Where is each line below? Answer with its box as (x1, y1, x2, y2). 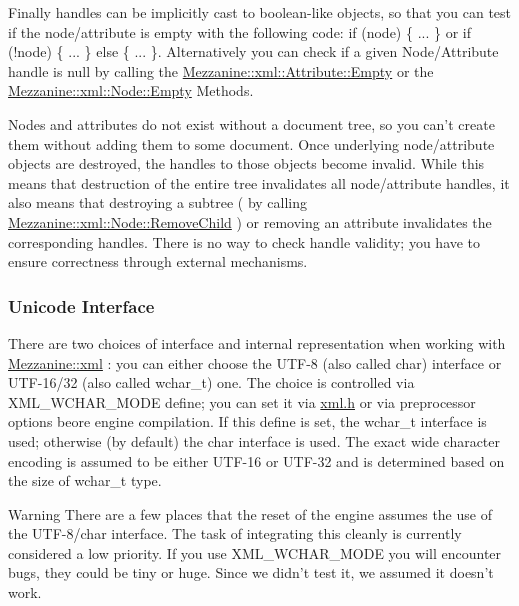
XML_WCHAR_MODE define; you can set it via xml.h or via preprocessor (8, 391, 476, 412)
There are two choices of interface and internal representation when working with (8, 332, 506, 353)
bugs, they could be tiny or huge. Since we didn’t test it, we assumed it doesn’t (8, 562, 494, 583)
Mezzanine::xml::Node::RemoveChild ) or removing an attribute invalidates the (8, 211, 492, 232)
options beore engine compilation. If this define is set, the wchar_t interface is (8, 411, 487, 432)
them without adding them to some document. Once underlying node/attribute (8, 133, 495, 154)
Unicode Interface (8, 293, 155, 318)
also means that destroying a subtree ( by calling (8, 192, 308, 213)
